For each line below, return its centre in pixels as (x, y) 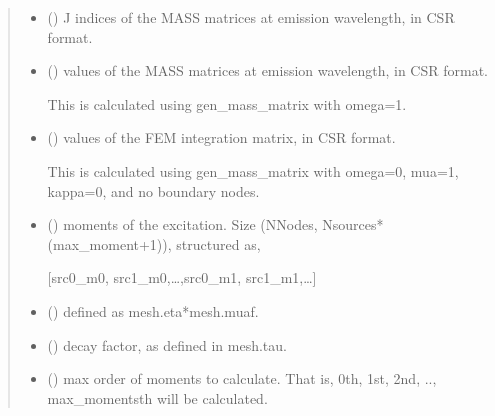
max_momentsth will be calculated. (157, 397)
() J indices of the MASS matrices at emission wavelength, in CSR (251, 17)
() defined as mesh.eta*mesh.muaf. (153, 310)
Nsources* (353, 224)
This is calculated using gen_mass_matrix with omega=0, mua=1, (253, 170)
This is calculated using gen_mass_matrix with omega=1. (227, 103)
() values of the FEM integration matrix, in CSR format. (221, 137)
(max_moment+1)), (109, 243)
